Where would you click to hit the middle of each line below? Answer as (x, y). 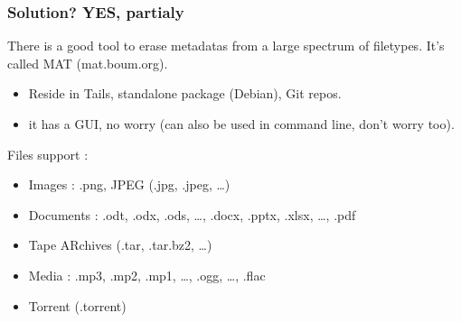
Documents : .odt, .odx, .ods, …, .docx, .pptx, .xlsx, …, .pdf (192, 214)
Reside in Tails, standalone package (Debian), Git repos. (185, 93)
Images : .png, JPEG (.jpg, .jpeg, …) (129, 184)
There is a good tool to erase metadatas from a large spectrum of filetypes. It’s (226, 46)
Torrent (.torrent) (77, 305)
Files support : (48, 154)
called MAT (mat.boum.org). (88, 63)
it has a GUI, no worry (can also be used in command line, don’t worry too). (241, 124)
